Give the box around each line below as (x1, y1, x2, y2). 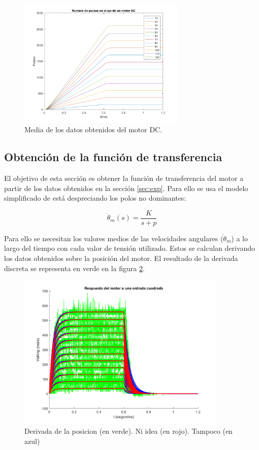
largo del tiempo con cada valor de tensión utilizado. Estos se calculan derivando (4, 243, 255, 253)
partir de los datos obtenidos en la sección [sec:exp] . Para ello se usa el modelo (4, 182, 248, 193)
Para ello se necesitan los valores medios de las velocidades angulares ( (4, 233, 223, 243)
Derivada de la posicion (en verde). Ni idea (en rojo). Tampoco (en (24, 426, 233, 436)
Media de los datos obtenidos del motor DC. (24, 124, 163, 135)
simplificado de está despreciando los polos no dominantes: (4, 193, 186, 203)
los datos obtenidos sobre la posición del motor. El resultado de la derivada (4, 252, 238, 263)
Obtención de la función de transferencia (4, 149, 222, 165)
